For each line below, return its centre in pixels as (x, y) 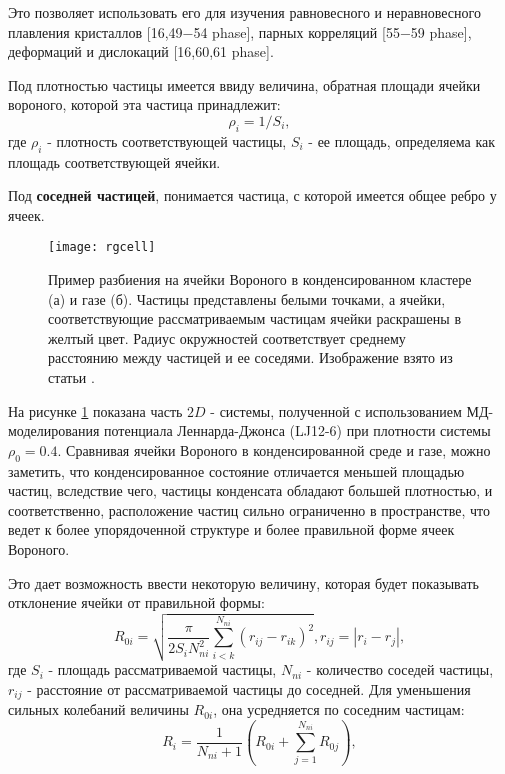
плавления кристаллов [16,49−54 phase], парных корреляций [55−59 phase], (240, 31)
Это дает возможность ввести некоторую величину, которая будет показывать (243, 582)
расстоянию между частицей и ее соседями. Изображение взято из (250, 357)
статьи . (71, 376)
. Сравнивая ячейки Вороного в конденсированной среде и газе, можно (274, 449)
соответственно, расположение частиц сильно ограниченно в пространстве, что (249, 509)
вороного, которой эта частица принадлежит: (144, 104)
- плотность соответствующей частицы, (167, 140)
